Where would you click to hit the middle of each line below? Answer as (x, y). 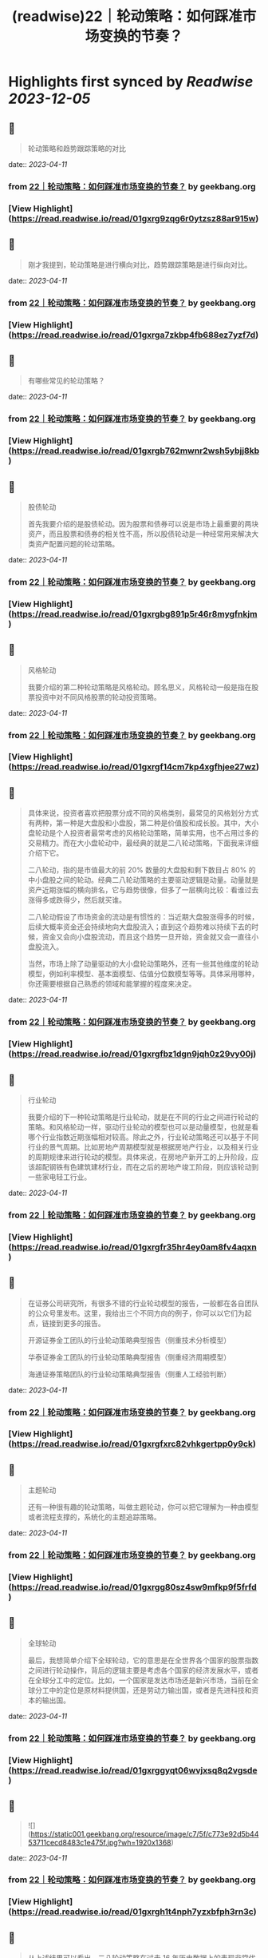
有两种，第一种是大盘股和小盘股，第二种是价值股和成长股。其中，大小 (143, 823)
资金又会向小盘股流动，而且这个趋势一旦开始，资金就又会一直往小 (150, 937)
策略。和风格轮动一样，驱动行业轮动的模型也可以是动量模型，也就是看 (143, 1126)
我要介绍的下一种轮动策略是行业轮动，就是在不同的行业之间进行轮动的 (143, 1117)
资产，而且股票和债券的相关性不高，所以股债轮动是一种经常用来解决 (140, 534)
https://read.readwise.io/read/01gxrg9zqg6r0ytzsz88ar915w (134, 218)
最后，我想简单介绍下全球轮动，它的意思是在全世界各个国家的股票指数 (143, 1660)
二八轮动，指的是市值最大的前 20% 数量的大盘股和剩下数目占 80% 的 (142, 870)
